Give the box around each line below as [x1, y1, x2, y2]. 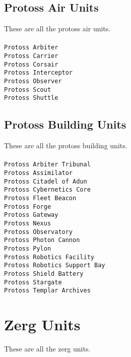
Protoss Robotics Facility [4, 253, 94, 261]
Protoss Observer [4, 78, 62, 85]
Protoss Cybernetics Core [4, 186, 91, 194]
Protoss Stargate [4, 278, 62, 286]
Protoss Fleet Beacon [4, 195, 77, 202]
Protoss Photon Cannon [4, 236, 80, 244]
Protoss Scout [4, 86, 51, 93]
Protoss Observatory [4, 228, 73, 235]
